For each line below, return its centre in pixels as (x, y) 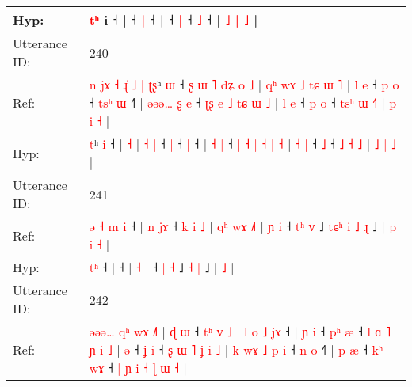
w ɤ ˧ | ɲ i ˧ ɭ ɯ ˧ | (138, 368)
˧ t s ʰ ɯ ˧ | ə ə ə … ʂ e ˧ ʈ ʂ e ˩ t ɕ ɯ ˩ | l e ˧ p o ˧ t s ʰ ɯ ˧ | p (243, 102)
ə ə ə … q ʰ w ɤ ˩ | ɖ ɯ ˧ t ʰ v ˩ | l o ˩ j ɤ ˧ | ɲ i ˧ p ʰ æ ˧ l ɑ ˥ (240, 331)
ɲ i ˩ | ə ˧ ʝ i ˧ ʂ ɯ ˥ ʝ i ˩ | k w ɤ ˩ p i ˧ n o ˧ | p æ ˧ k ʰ (236, 349)
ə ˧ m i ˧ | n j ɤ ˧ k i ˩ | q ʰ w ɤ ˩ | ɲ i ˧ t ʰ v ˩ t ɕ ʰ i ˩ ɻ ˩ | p (243, 226)
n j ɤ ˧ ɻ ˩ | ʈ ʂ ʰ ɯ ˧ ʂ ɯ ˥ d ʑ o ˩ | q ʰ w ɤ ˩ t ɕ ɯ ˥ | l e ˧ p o (244, 84)
